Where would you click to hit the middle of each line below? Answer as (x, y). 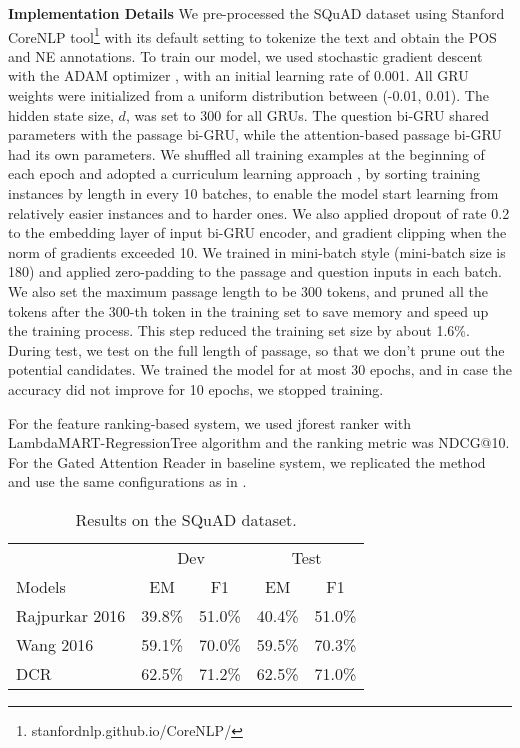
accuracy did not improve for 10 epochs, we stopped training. (196, 388)
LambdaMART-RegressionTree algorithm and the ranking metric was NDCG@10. (259, 442)
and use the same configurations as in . (127, 481)
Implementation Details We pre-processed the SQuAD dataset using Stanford (256, 13)
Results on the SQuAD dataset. (186, 519)
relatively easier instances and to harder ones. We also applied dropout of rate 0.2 (259, 212)
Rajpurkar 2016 (71, 615)
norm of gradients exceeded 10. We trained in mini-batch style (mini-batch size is (257, 251)
